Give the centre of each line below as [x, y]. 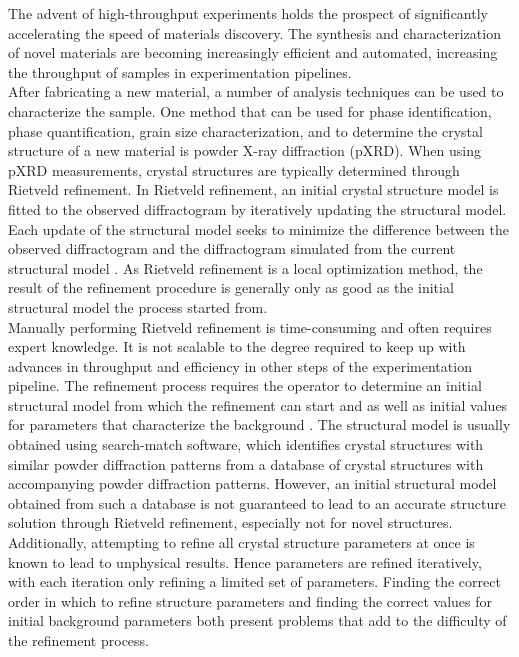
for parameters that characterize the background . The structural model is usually [259, 424]
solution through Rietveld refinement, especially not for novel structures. [230, 522]
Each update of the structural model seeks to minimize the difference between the [258, 228]
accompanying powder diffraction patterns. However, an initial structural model [252, 483]
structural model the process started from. [138, 306]
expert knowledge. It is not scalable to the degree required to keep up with [237, 346]
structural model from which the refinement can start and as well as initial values [258, 404]
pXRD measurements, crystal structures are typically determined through [234, 169]
